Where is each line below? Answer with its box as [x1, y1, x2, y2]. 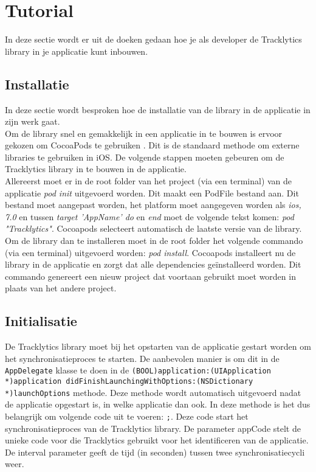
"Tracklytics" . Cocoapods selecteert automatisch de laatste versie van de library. [5, 222, 302, 235]
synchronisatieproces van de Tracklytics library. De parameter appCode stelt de [5, 422, 301, 434]
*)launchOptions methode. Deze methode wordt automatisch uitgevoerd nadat [5, 386, 301, 398]
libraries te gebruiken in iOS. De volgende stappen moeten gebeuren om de [5, 150, 284, 163]
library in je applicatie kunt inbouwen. [5, 44, 148, 57]
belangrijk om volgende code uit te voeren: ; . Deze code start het [5, 409, 249, 422]
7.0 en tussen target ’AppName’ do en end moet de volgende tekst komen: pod [5, 210, 294, 223]
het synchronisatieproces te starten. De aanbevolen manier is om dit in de [5, 352, 280, 364]
